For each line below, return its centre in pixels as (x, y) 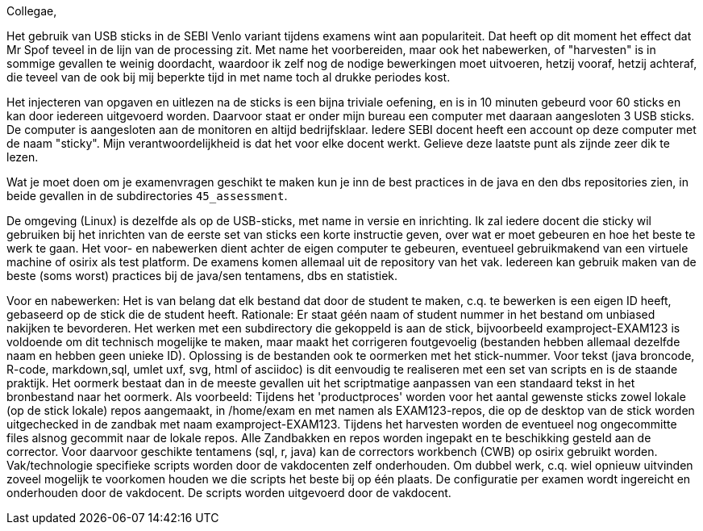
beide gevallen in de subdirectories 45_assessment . (147, 196)
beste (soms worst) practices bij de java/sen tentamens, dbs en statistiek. (202, 276)
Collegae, (32, 11)
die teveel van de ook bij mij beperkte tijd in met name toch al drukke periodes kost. (229, 77)
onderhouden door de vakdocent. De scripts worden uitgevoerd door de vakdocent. (229, 493)
